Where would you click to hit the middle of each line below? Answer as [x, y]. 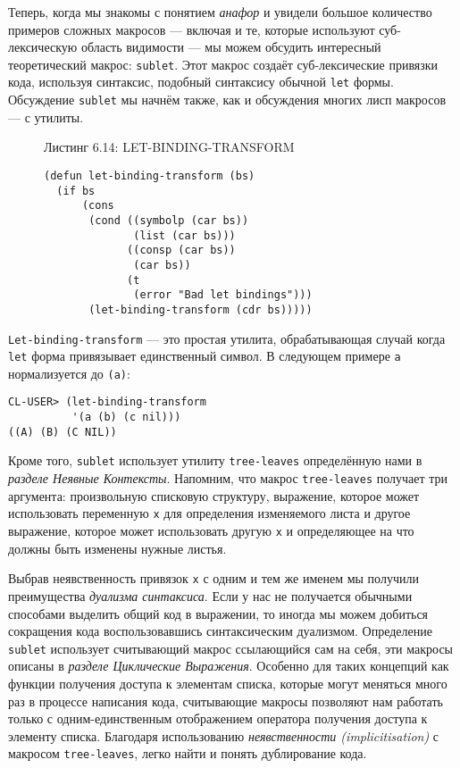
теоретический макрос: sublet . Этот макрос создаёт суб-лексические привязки [223, 64]
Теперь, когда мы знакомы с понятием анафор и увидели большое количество [220, 12]
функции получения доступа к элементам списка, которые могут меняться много [228, 683]
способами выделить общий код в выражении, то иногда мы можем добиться [218, 613]
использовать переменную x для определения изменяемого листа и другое [209, 513]
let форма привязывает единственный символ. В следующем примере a [205, 356]
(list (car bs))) [184, 235]
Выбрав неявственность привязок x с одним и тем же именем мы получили [213, 578]
